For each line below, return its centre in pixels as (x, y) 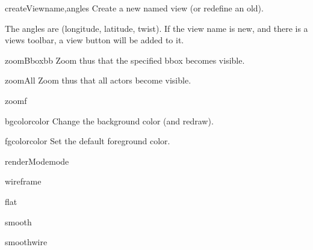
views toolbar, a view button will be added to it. (95, 40)
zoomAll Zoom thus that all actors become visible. (98, 80)
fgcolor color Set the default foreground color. (88, 141)
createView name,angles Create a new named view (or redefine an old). (134, 8)
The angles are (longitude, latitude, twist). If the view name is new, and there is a (156, 28)
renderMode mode (37, 161)
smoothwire (26, 242)
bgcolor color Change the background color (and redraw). (109, 120)
